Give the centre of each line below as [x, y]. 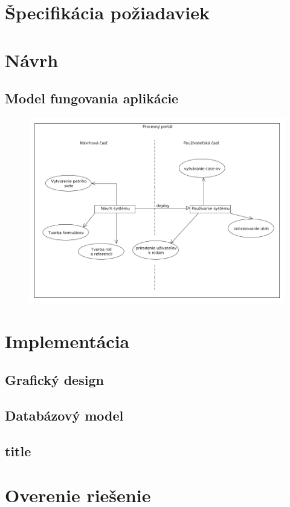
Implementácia [67, 341]
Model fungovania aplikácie [92, 98]
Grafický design [54, 380]
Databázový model [64, 415]
